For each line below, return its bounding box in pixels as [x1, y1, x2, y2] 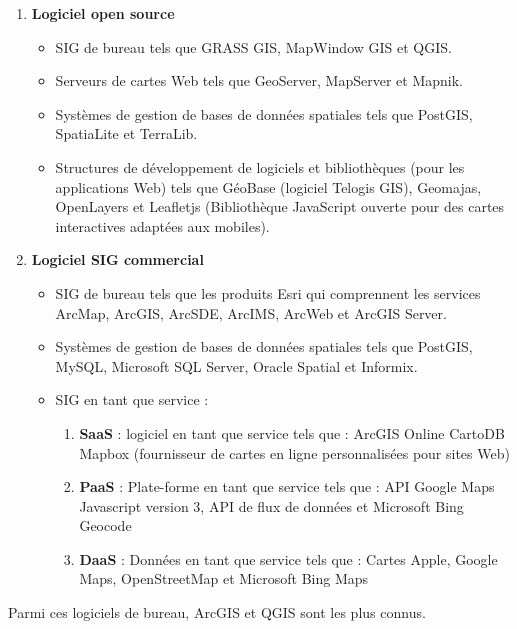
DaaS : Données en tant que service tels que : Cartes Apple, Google [79, 548, 498, 569]
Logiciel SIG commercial [31, 249, 204, 270]
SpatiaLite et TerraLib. [55, 123, 198, 144]
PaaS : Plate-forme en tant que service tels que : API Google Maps [79, 476, 495, 497]
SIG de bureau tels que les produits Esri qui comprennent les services [55, 282, 481, 303]
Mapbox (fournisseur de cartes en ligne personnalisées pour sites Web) [79, 442, 510, 463]
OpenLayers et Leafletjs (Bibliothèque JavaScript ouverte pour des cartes [55, 196, 505, 217]
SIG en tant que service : [55, 389, 209, 410]
